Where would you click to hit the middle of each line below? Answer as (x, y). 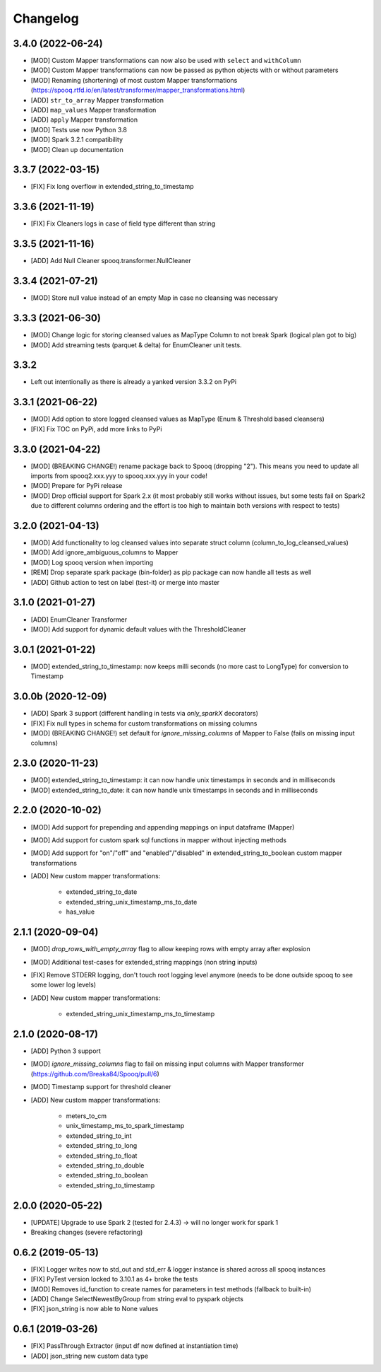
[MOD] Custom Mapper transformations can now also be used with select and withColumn (166, 61)
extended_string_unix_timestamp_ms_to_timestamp (140, 1014)
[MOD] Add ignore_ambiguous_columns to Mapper (104, 552)
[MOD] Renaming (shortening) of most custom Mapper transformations (134, 80)
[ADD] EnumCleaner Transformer (79, 620)
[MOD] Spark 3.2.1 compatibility (77, 140)
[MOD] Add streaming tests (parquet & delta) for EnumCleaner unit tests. (137, 345)
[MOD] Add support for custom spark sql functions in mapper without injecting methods (159, 840)
